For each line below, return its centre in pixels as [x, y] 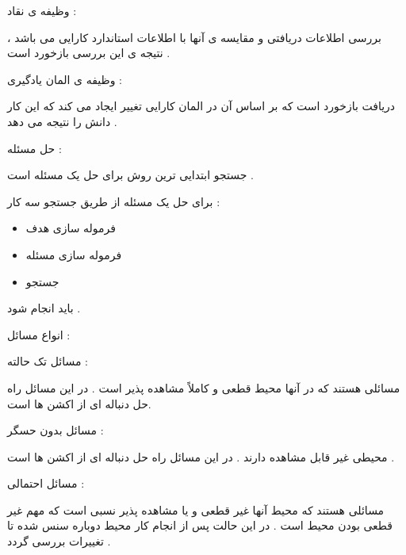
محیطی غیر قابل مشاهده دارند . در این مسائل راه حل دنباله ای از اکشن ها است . [201, 456]
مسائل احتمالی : [46, 483]
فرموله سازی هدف [71, 228]
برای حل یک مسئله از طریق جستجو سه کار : [114, 201]
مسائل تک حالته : [48, 361]
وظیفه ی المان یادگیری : [65, 79]
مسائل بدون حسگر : [56, 430]
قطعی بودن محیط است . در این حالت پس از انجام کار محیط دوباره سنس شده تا [200, 525]
